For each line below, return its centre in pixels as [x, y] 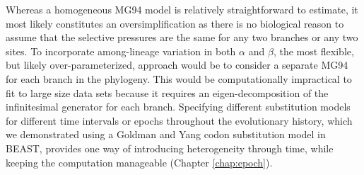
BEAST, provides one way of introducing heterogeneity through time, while [170, 148]
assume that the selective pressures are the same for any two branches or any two [182, 37]
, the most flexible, [313, 51]
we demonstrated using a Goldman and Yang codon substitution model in [166, 134]
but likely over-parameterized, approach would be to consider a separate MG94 [177, 65]
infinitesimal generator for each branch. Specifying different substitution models [178, 107]
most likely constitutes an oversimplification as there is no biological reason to [175, 23]
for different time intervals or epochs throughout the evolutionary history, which [179, 120]
